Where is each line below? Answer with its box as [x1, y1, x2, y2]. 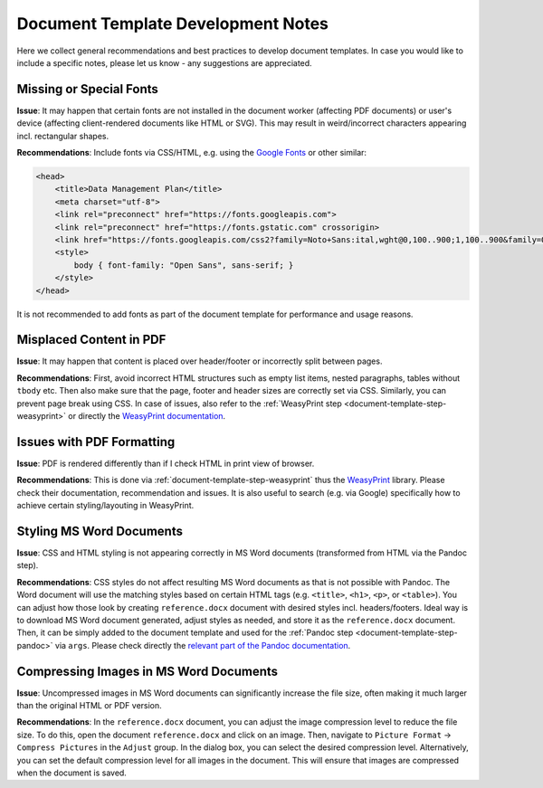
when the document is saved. [16, 767, 127, 778]
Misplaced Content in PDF [16, 332, 167, 347]
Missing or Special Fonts [16, 81, 158, 97]
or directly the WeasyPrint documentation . [68, 410, 226, 421]
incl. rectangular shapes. [16, 130, 110, 141]
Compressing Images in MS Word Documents [16, 663, 279, 679]
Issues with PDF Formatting [16, 434, 176, 450]
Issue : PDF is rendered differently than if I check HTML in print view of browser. [16, 458, 315, 469]
